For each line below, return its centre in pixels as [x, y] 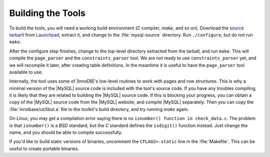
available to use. [26, 72]
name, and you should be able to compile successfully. [66, 132]
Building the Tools [47, 13]
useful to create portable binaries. [44, 148]
